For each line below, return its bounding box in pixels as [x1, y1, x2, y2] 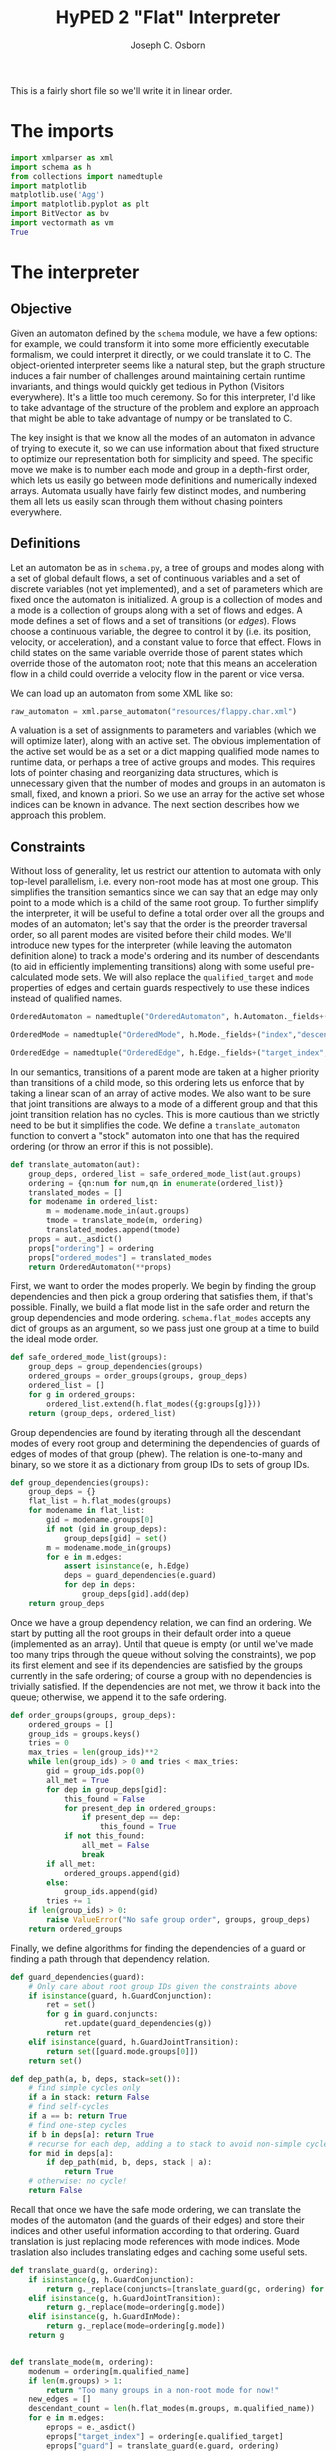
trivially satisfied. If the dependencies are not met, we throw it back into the [10, 1680, 321, 1692]
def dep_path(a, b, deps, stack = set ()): [10, 2074, 182, 2084]
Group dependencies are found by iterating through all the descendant [10, 1426, 302, 1438]
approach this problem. [10, 809, 107, 821]
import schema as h [10, 162, 92, 172]
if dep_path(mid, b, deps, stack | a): [46, 2157, 213, 2168]
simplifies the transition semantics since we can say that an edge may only [10, 886, 318, 898]
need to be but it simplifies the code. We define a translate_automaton [10, 1119, 301, 1131]
